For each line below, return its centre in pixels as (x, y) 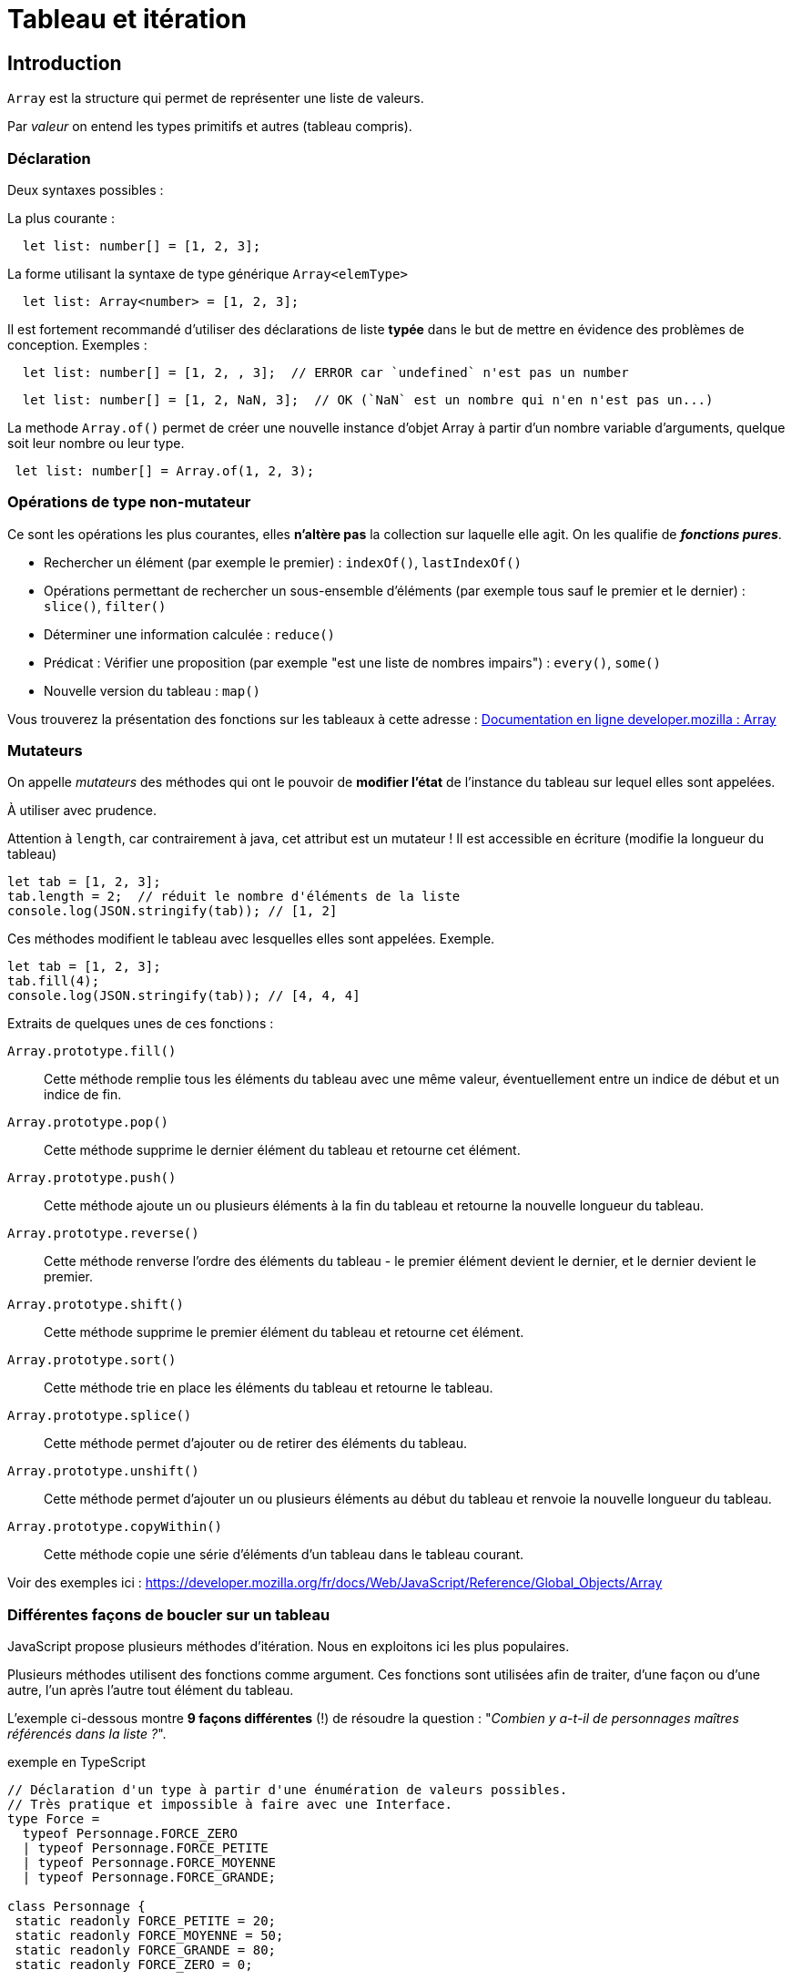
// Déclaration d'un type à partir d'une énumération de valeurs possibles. (288, 1790)
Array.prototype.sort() (92, 1360)
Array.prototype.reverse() (103, 1234)
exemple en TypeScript (76, 1762)
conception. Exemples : (77, 344)
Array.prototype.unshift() (103, 1471)
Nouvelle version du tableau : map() (152, 690)
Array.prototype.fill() (92, 1051)
